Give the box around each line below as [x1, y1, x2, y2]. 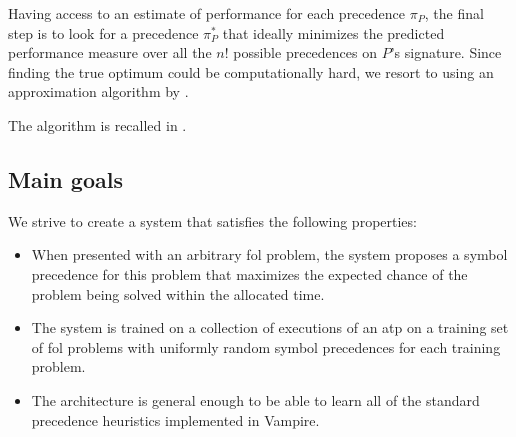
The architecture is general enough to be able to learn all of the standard [31, 389, 480, 410]
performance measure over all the [8, 42, 212, 63]
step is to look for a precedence [8, 22, 199, 43]
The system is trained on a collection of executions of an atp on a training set [31, 317, 509, 338]
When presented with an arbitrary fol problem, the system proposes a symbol [31, 244, 508, 265]
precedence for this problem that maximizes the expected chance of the [31, 263, 468, 284]
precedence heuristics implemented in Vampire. [31, 409, 320, 430]
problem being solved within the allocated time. [31, 283, 325, 304]
